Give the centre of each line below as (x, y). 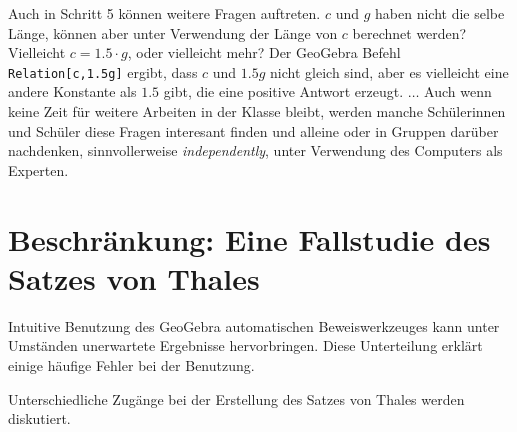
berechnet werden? (409, 32)
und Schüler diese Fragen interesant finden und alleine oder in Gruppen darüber (253, 130)
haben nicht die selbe (440, 13)
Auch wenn (458, 91)
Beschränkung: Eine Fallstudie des (249, 238)
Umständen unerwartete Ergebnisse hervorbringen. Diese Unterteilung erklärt (245, 345)
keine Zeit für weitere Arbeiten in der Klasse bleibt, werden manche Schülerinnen (257, 111)
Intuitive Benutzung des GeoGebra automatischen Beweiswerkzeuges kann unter (254, 325)
